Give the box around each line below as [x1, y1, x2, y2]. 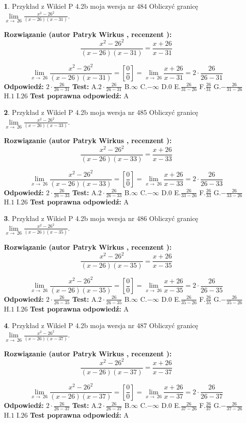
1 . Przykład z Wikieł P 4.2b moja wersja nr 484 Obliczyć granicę [4, 1, 198, 11]
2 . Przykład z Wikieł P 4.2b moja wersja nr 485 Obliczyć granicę [4, 107, 198, 117]
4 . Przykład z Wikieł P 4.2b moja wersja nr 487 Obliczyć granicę [4, 320, 198, 330]
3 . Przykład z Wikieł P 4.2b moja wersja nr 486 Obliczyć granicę [4, 213, 198, 223]
